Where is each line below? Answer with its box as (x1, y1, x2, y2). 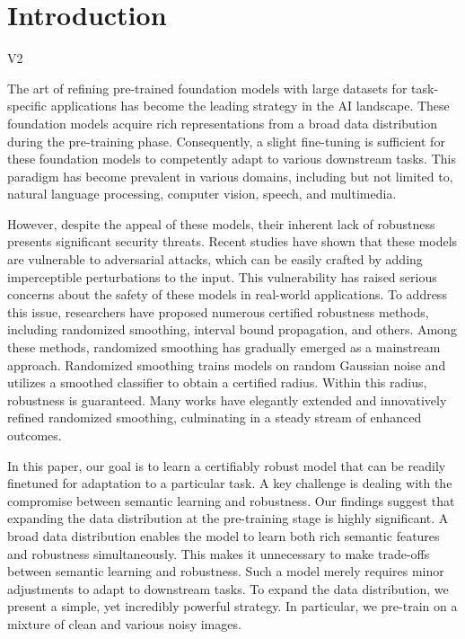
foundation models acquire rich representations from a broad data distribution (7, 113, 437, 132)
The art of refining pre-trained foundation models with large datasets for (7, 78, 408, 97)
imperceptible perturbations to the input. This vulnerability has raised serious (7, 267, 437, 286)
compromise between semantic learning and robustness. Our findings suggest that (7, 491, 455, 510)
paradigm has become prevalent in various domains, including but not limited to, (7, 166, 453, 185)
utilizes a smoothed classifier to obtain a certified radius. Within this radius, (7, 373, 427, 392)
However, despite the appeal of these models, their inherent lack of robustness (7, 214, 435, 233)
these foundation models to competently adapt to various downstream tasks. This (7, 149, 456, 168)
